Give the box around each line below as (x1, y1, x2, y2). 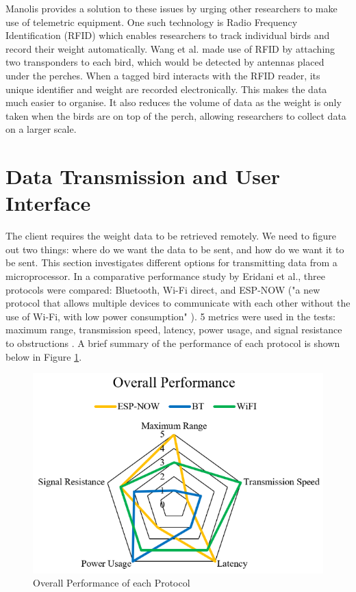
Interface (5, 189, 91, 217)
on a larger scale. (5, 122, 77, 136)
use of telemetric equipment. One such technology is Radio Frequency (5, 14, 298, 29)
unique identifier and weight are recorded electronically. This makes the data (5, 81, 327, 96)
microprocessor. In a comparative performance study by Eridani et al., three (5, 269, 326, 283)
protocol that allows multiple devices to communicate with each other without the (5, 296, 351, 310)
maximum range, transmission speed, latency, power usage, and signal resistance (5, 322, 342, 337)
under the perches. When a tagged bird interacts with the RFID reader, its (5, 68, 320, 82)
